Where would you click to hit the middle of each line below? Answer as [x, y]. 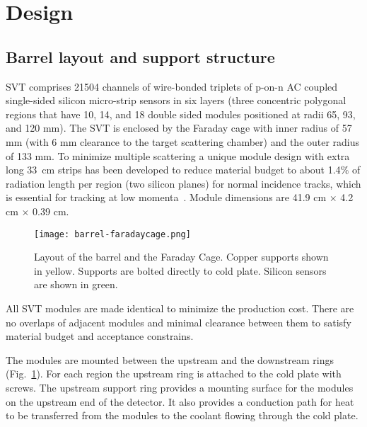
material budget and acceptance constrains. [100, 336]
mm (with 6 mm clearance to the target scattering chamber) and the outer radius [183, 141]
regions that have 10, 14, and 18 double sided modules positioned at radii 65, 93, [181, 114]
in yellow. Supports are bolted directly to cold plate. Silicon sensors [180, 270]
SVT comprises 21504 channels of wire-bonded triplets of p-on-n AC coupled [172, 86]
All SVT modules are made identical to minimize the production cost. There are [180, 308]
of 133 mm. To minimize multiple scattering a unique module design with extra [178, 155]
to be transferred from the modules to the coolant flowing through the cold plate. [182, 415]
